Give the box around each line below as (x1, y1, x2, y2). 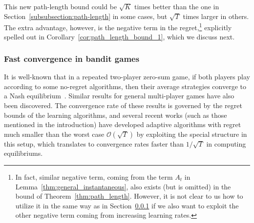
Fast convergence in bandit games (4, 52, 140, 64)
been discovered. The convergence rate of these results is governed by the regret (4, 100, 242, 111)
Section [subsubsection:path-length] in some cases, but (4, 11, 168, 21)
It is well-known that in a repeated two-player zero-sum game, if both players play (4, 72, 250, 82)
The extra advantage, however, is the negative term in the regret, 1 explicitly (4, 21, 232, 32)
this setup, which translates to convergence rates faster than (4, 138, 184, 149)
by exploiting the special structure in (136, 129, 247, 139)
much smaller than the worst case (4, 129, 105, 139)
